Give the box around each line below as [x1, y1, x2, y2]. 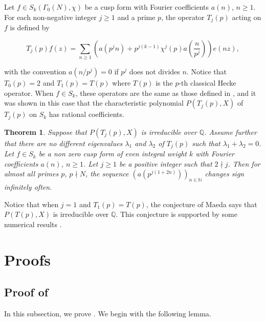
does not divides [129, 66, 180, 76]
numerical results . [4, 218, 62, 229]
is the [156, 77, 173, 88]
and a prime [117, 11, 156, 22]
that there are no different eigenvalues [4, 137, 123, 148]
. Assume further [204, 126, 257, 137]
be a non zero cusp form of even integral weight [38, 148, 187, 159]
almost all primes [4, 168, 59, 179]
